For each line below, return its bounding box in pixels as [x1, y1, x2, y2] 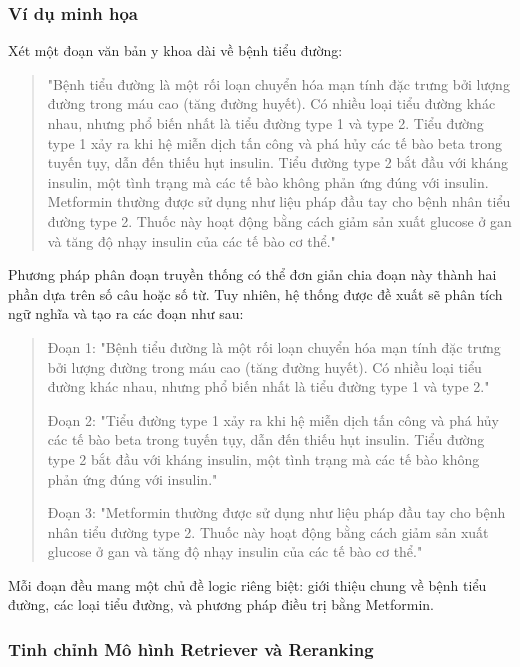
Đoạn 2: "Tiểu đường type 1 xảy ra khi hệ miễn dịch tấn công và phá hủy [47, 409, 499, 430]
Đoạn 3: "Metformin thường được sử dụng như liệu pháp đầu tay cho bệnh [47, 502, 506, 523]
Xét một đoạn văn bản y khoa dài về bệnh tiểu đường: [8, 40, 343, 61]
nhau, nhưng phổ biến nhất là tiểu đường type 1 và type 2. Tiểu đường [47, 113, 484, 133]
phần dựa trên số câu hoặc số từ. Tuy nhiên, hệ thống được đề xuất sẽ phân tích [8, 283, 503, 304]
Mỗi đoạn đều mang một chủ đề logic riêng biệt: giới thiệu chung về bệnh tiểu [8, 574, 487, 595]
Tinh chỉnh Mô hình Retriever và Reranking [8, 636, 374, 661]
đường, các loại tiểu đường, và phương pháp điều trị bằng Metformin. [8, 594, 434, 615]
